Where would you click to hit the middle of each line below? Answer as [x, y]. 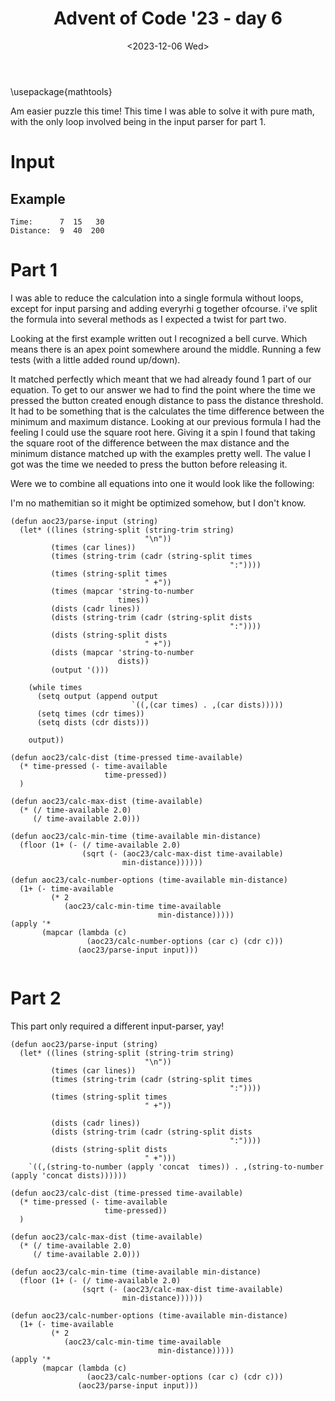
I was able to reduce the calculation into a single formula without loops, [157, 298]
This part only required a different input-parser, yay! [117, 1026]
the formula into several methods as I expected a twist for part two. [148, 319]
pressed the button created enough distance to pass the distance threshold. [167, 400]
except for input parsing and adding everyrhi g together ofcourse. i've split [164, 308]
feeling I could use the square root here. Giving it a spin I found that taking [163, 432]
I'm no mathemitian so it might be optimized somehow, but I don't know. [158, 503]
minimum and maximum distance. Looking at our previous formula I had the [166, 421]
